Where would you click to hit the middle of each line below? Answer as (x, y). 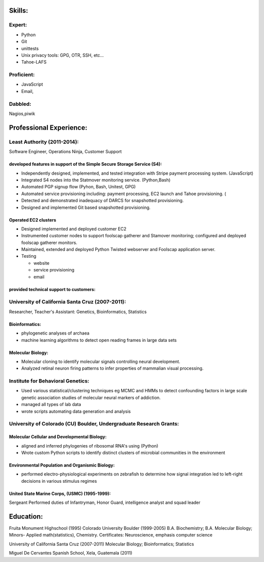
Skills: (19, 11)
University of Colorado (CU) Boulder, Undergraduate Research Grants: (94, 424)
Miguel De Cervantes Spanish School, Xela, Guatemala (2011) (71, 553)
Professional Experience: (48, 127)
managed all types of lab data (51, 405)
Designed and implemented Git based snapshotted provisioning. (86, 207)
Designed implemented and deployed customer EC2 (74, 229)
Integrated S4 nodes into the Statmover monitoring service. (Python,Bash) (96, 180)
